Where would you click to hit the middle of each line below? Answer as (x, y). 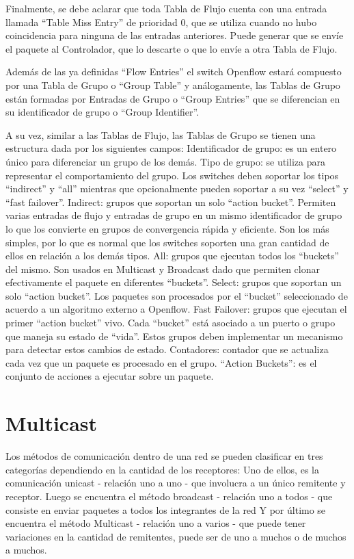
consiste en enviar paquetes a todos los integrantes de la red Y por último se (166, 509)
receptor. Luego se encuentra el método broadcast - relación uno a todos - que (169, 496)
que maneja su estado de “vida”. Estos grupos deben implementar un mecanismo (174, 336)
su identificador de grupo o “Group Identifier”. (103, 112)
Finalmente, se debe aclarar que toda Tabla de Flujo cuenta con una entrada (166, 8)
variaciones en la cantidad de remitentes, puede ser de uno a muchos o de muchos (176, 536)
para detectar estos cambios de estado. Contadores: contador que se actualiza (167, 349)
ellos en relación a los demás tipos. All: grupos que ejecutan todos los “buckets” (172, 256)
